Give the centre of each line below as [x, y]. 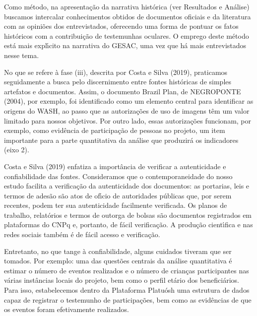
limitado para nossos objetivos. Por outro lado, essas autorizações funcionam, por [128, 120]
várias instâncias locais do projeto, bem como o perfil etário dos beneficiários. [122, 280]
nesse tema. [22, 55]
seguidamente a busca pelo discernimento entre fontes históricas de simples [118, 82]
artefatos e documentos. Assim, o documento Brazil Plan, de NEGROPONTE [123, 91]
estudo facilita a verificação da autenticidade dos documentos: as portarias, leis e [127, 186]
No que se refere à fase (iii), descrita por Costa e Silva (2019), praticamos [116, 72]
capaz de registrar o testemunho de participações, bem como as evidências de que [128, 299]
